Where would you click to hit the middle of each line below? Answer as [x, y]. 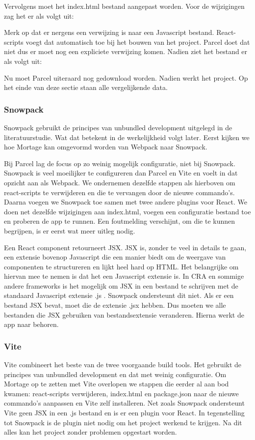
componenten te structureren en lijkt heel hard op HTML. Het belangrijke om [121, 266]
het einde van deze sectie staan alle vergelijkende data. [86, 87]
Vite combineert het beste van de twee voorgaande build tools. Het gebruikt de [123, 365]
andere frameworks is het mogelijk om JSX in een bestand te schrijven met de [121, 285]
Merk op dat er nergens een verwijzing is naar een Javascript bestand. [109, 32]
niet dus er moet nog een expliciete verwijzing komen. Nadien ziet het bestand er [126, 51]
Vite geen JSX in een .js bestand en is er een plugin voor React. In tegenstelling [124, 413]
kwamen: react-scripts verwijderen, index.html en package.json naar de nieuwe [121, 393]
